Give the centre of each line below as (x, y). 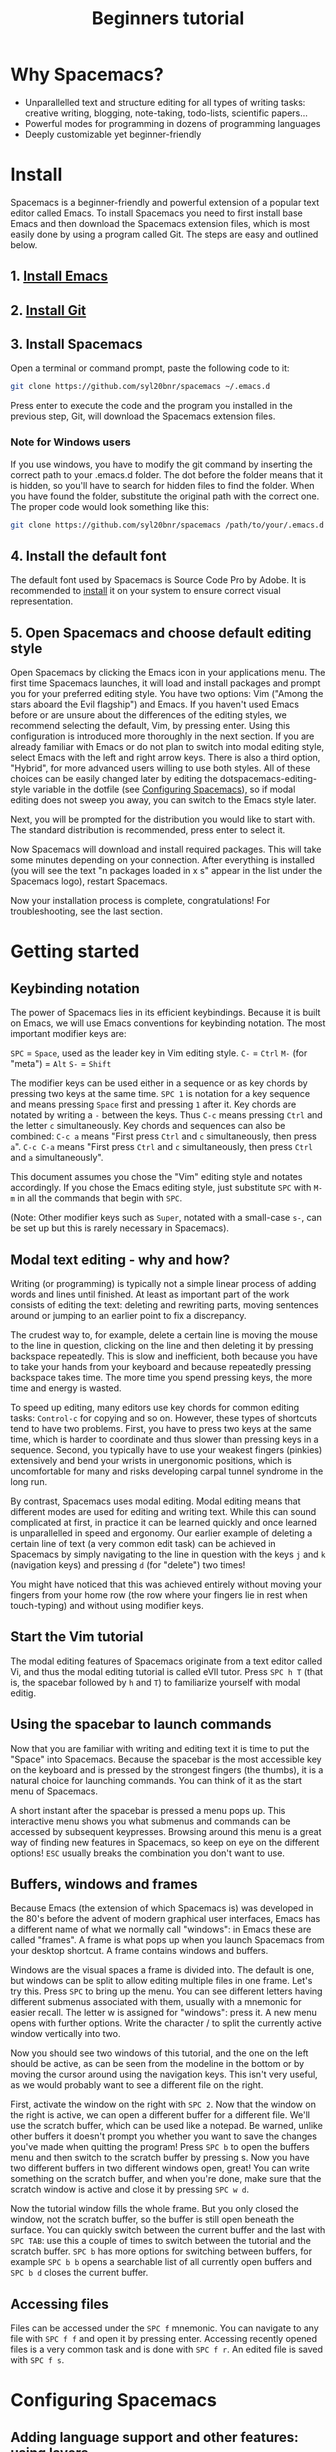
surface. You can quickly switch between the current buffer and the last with (168, 2230)
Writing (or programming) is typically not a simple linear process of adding (163, 1283)
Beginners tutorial (168, 18)
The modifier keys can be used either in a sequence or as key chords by (159, 1083)
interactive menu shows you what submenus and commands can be (150, 1821)
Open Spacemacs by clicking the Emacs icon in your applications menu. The (168, 673)
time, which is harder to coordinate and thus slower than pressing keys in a (164, 1439)
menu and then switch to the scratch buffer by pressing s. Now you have (160, 2158)
